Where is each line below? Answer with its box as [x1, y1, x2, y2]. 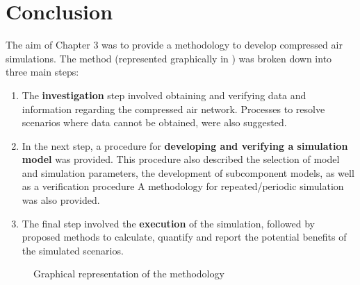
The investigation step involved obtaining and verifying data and [22, 87, 306, 102]
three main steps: [6, 64, 79, 79]
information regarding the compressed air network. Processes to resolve [22, 101, 325, 116]
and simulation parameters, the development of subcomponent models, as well [22, 165, 354, 180]
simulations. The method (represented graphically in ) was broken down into [6, 51, 332, 65]
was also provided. [22, 193, 100, 207]
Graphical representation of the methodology [33, 266, 224, 281]
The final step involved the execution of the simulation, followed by [22, 216, 315, 230]
